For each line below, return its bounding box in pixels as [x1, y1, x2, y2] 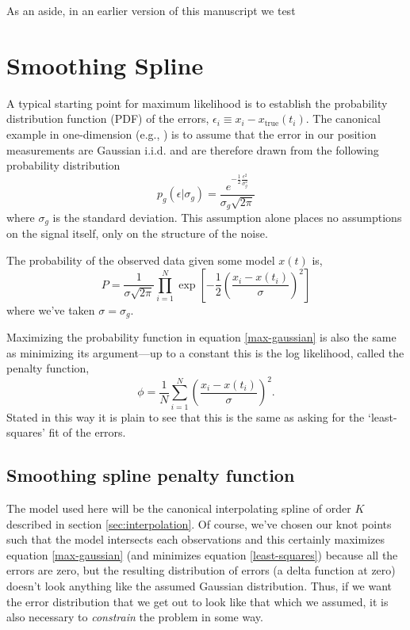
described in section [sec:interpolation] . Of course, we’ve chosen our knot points [6, 515, 392, 532]
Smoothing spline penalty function [6, 463, 295, 487]
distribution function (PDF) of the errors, [6, 110, 209, 127]
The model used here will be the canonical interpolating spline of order [6, 500, 351, 517]
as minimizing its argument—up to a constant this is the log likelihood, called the [6, 344, 404, 361]
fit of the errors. [48, 424, 126, 441]
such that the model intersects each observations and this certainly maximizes [6, 531, 385, 548]
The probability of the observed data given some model [6, 252, 275, 269]
